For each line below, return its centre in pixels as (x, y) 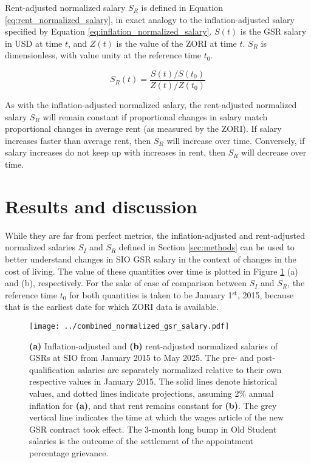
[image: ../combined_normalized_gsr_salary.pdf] (129, 326)
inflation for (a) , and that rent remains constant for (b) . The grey (153, 405)
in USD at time (34, 43)
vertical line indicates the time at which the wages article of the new (157, 417)
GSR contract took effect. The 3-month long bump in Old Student (153, 429)
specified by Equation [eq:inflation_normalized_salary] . (108, 31)
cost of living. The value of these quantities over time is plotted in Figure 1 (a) (152, 271)
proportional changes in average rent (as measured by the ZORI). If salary (143, 129)
